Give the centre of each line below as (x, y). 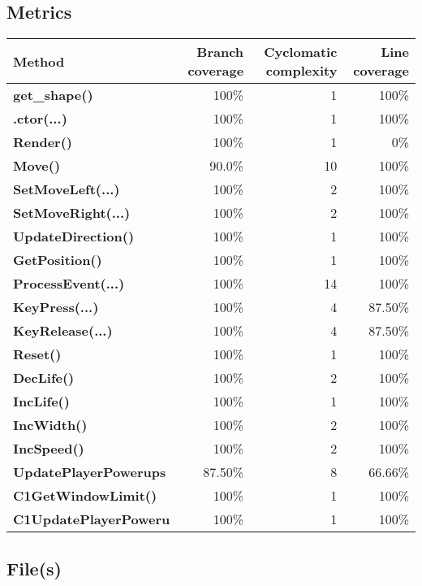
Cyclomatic (301, 52)
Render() (43, 142)
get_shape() (53, 95)
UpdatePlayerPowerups (90, 472)
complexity (301, 71)
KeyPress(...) (56, 307)
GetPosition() (58, 260)
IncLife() (41, 402)
